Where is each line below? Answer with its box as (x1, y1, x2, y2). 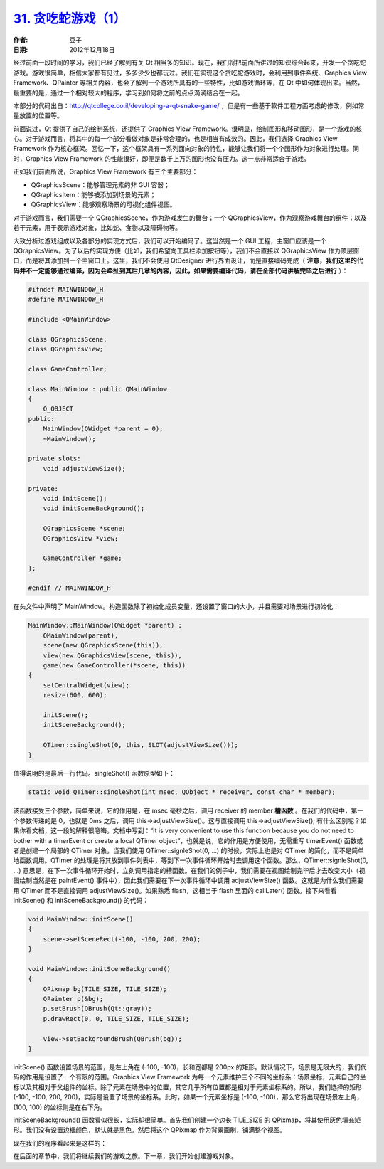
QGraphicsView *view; (43, 534, 119, 542)
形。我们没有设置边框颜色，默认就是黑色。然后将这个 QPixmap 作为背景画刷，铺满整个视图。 (13, 1126, 287, 1134)
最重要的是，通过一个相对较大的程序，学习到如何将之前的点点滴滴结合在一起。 (13, 88, 244, 97)
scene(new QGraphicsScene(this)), (43, 641, 164, 650)
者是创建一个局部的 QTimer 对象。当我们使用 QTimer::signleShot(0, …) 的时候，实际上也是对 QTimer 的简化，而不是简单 (13, 847, 365, 855)
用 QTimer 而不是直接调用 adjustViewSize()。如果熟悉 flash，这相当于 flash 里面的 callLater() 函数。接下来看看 (13, 886, 337, 894)
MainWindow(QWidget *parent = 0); (43, 425, 164, 433)
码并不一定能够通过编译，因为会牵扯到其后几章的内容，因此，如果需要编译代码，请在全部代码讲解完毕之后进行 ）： (13, 266, 348, 275)
